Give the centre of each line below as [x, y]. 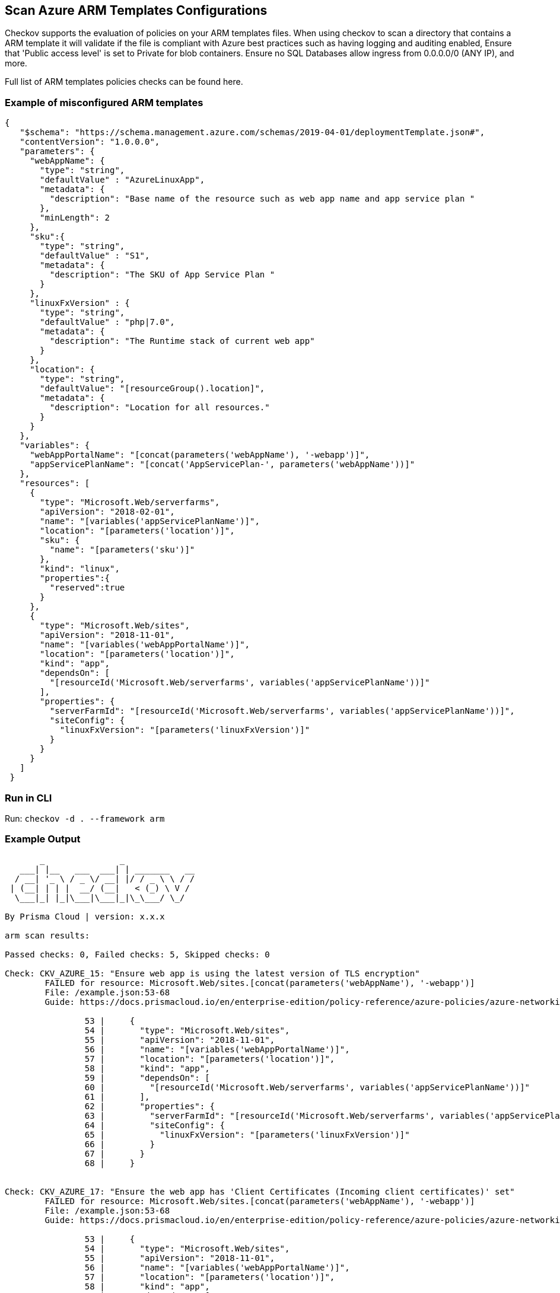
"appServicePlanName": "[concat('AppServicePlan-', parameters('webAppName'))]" [222, 464]
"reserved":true [87, 588]
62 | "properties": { [150, 1106]
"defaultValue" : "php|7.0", [107, 322]
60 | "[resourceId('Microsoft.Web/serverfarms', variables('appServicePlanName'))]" [307, 1087]
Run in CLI [28, 798]
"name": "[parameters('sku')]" [122, 550]
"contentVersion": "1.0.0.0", [90, 142]
